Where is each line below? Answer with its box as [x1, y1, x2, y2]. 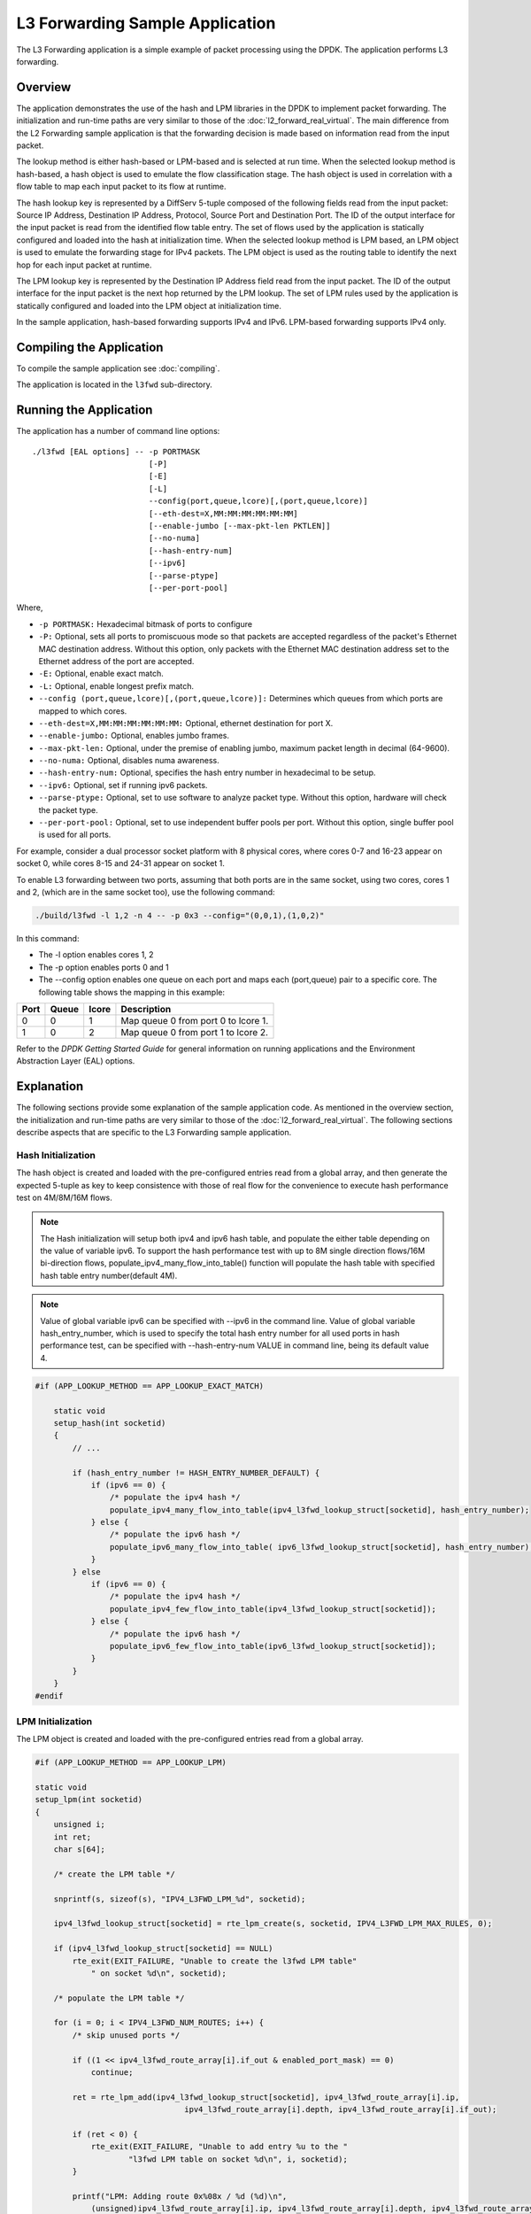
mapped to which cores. [38, 705, 127, 716]
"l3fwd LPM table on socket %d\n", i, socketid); [128, 2154, 349, 2164]
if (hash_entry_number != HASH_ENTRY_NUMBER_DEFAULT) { [72, 1467, 320, 1478]
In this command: [16, 933, 80, 943]
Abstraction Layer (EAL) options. [16, 1056, 135, 1066]
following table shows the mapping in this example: [38, 987, 226, 997]
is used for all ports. [38, 829, 112, 840]
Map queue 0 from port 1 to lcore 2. [120, 1026, 269, 1038]
